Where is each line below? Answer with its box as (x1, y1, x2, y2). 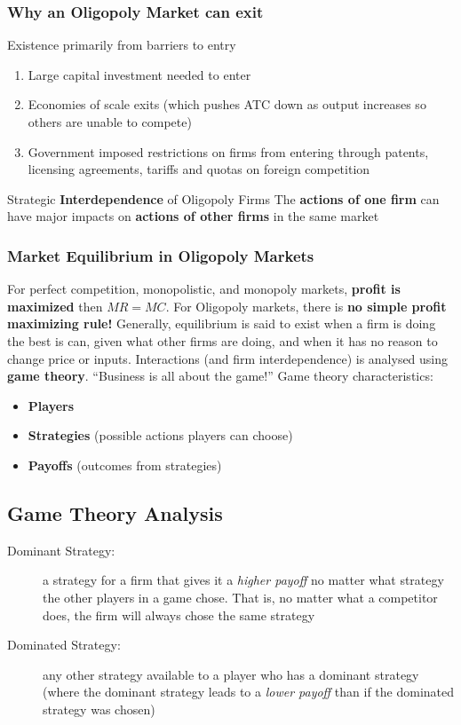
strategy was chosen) (43, 699, 155, 718)
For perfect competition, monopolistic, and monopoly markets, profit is (7, 280, 401, 298)
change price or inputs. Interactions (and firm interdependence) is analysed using (7, 349, 449, 367)
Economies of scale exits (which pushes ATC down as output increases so (28, 95, 426, 114)
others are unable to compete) (28, 113, 192, 130)
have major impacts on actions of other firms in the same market (7, 207, 379, 225)
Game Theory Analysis (7, 499, 223, 526)
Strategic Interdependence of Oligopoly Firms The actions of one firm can (7, 189, 440, 208)
